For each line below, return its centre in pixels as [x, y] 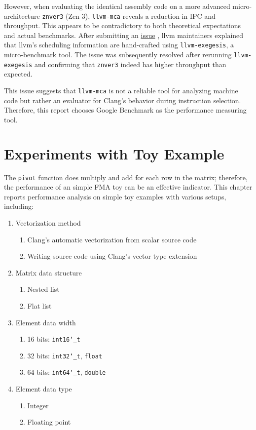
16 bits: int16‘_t [54, 339]
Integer [38, 405]
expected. [18, 74]
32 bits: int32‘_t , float [65, 355]
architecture [22, 16]
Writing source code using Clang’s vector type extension [112, 256]
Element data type [44, 389]
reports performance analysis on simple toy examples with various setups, [115, 196]
